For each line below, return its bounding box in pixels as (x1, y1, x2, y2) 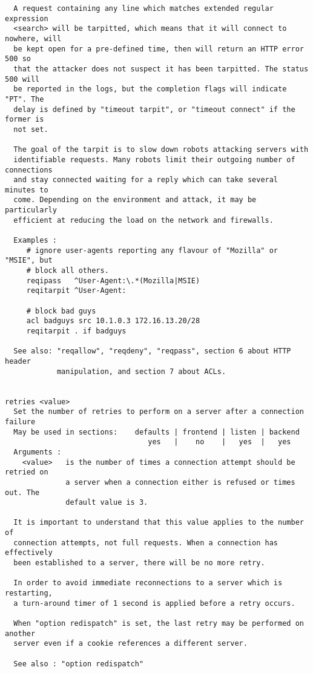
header (5, 356, 31, 366)
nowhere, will (5, 34, 62, 43)
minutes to (5, 185, 48, 194)
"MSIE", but (5, 256, 53, 265)
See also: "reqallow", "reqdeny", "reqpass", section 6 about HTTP (13, 347, 291, 356)
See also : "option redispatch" (13, 659, 144, 668)
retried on (5, 468, 48, 477)
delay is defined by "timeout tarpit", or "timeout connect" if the (13, 105, 295, 114)
